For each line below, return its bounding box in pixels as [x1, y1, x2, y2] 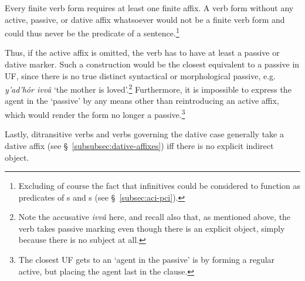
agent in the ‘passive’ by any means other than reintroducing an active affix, [5, 94, 279, 107]
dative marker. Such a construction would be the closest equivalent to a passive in [5, 58, 300, 70]
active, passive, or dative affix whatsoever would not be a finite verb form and [5, 13, 285, 25]
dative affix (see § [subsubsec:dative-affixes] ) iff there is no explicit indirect [5, 139, 274, 151]
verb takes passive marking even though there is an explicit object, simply [18, 222, 285, 234]
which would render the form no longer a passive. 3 [5, 107, 185, 120]
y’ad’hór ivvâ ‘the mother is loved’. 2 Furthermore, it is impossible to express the [5, 82, 292, 95]
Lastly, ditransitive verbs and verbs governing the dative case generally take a [5, 128, 284, 140]
